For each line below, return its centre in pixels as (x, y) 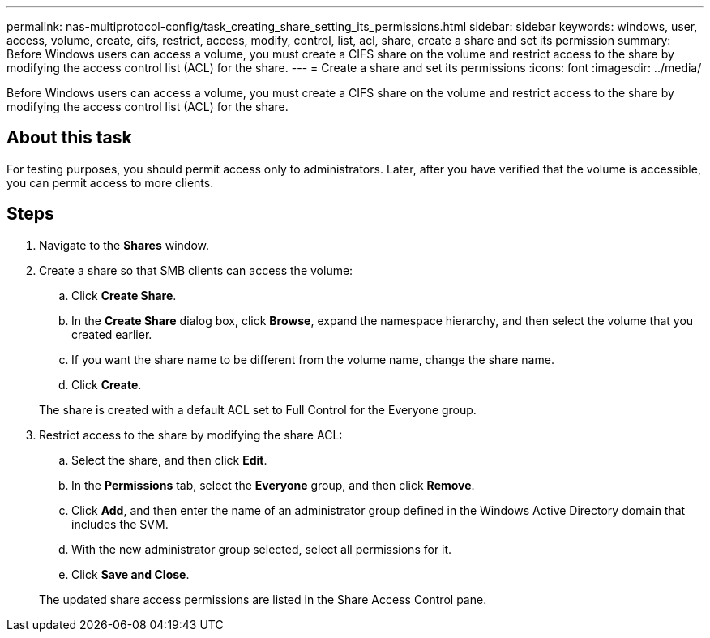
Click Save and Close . (130, 574)
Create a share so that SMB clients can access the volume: (196, 270)
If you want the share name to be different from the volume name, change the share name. (313, 359)
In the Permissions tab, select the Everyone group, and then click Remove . (273, 485)
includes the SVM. (120, 524)
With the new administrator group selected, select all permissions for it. (262, 549)
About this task (69, 138)
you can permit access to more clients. (110, 182)
